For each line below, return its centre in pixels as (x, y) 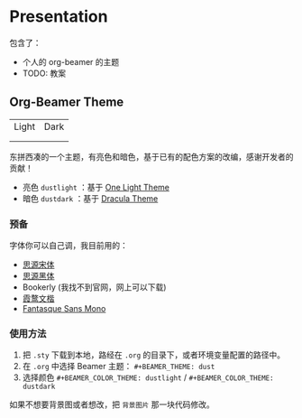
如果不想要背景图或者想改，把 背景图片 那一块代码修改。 (112, 404)
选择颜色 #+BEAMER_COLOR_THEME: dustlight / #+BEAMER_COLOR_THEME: (148, 377)
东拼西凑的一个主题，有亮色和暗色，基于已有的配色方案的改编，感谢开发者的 (151, 156)
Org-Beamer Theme (67, 102)
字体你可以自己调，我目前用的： (69, 246)
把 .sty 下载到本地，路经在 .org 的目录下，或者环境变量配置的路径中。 (154, 355)
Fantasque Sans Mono (64, 309)
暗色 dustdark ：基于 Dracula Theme (90, 198)
